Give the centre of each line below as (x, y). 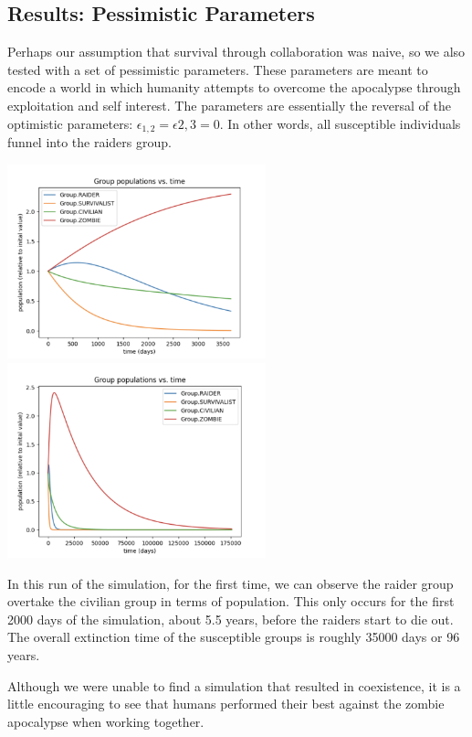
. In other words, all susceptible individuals (340, 123)
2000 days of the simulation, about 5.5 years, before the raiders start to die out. (231, 619)
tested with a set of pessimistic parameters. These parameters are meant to (218, 69)
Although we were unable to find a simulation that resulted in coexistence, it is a (234, 685)
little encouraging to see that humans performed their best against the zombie (226, 704)
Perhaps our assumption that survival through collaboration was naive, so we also (236, 52)
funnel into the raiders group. (89, 142)
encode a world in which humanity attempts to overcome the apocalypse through (234, 87)
